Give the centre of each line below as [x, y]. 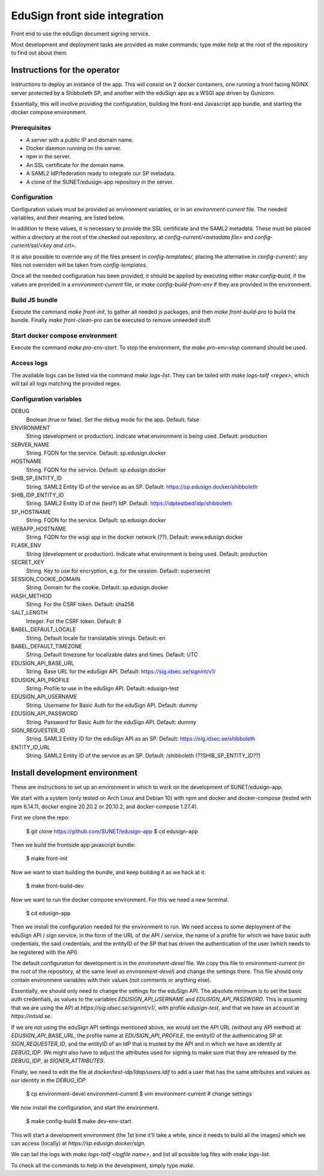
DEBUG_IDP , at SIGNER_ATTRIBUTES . [58, 1061]
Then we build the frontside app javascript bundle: [73, 844]
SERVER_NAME [30, 444]
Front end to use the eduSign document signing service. [80, 34]
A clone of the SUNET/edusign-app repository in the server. [100, 182]
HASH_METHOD [31, 596]
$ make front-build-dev [55, 886]
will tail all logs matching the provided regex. [66, 383]
